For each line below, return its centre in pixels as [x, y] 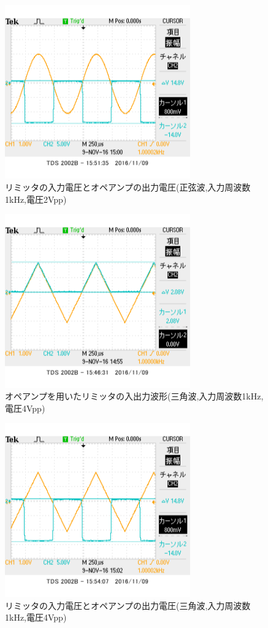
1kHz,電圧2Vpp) [36, 199]
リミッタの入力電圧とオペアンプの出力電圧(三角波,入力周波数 [128, 605]
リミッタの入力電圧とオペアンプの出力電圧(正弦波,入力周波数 [128, 187]
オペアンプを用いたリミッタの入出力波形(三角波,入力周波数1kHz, [134, 396]
